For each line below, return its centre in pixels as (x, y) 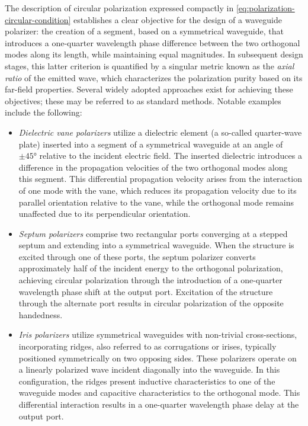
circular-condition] (38, 19)
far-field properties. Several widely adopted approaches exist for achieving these (149, 89)
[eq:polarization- (265, 8)
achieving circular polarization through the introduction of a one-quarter (150, 280)
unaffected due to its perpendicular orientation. (105, 214)
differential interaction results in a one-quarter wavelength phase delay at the (159, 404)
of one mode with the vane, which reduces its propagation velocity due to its (158, 190)
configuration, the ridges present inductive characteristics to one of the (147, 381)
